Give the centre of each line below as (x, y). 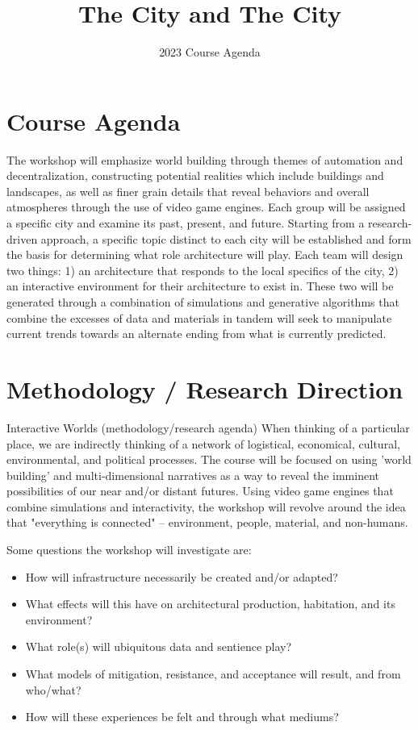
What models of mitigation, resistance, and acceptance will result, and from (213, 674)
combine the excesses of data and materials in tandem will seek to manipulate (199, 317)
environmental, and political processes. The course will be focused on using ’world (209, 459)
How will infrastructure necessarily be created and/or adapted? (182, 576)
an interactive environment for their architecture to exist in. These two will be (200, 286)
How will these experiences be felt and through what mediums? (182, 717)
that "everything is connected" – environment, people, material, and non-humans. (207, 522)
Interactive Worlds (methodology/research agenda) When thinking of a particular (208, 427)
